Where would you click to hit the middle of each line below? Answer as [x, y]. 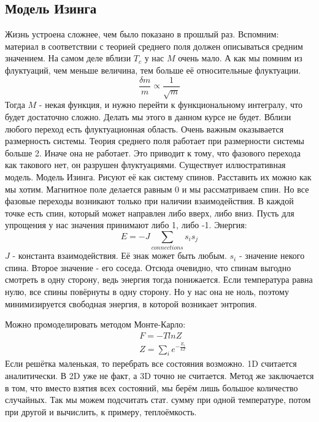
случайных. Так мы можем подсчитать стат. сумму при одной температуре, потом [158, 400]
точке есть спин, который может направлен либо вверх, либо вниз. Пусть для [150, 213]
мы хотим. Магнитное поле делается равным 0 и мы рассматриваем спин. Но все [157, 189]
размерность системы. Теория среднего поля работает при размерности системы [155, 141]
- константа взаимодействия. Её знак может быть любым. [120, 255]
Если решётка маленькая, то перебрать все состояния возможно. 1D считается [151, 363]
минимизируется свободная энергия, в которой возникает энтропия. [131, 303]
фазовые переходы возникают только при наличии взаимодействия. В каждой [149, 201]
